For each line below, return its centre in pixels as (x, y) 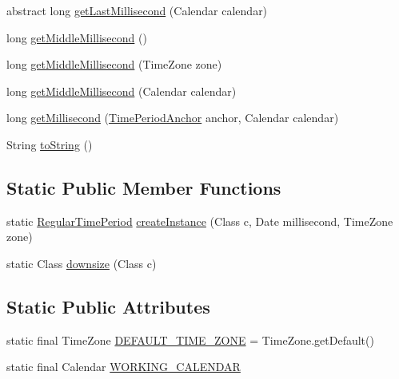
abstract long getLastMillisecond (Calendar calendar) (137, 10)
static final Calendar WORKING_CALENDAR (124, 367)
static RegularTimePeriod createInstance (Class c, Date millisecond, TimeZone (200, 221)
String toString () (50, 144)
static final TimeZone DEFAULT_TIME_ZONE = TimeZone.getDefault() (190, 340)
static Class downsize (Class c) (82, 263)
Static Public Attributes (108, 306)
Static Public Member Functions (144, 187)
